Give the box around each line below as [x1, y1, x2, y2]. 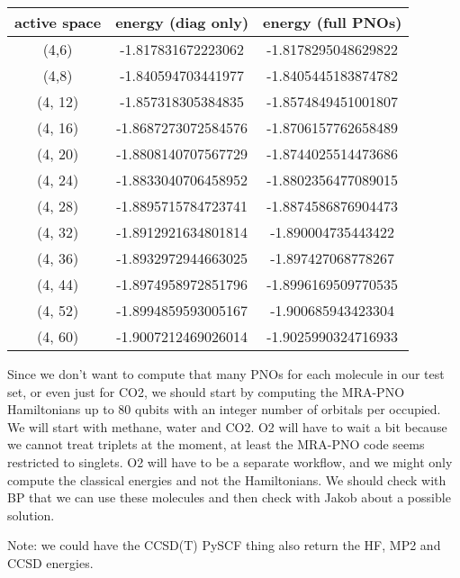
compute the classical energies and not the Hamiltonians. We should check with [7, 470, 446, 489]
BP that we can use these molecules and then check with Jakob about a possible [7, 488, 451, 507]
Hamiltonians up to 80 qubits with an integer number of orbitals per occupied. [7, 400, 441, 419]
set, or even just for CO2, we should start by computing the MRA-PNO [7, 382, 405, 401]
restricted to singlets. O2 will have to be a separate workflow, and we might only [7, 452, 453, 471]
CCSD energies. [7, 553, 94, 572]
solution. [7, 505, 55, 524]
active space [14, 12, 102, 32]
